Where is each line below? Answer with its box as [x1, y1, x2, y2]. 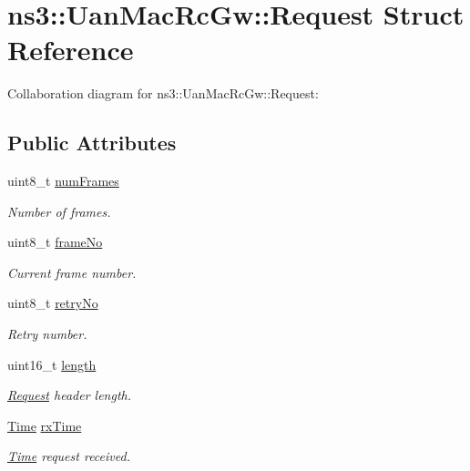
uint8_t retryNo [7, 293, 98, 312]
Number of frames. [7, 201, 111, 220]
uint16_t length [7, 354, 97, 374]
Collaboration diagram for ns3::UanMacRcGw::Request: [7, 84, 319, 103]
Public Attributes [7, 128, 177, 157]
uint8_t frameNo [7, 232, 103, 251]
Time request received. [7, 446, 130, 466]
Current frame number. [7, 262, 137, 282]
